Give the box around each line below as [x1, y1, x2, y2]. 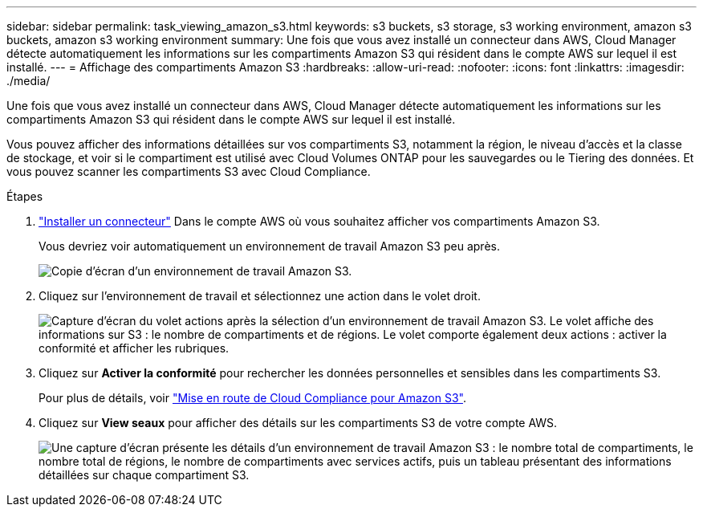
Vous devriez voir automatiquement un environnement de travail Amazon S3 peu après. [39, 239, 500, 253]
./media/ [6, 74, 51, 88]
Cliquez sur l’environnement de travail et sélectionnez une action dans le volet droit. [39, 289, 481, 303]
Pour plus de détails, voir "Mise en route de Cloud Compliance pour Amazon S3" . [39, 391, 466, 405]
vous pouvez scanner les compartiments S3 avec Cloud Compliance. [6, 165, 371, 178]
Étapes [6, 189, 43, 203]
